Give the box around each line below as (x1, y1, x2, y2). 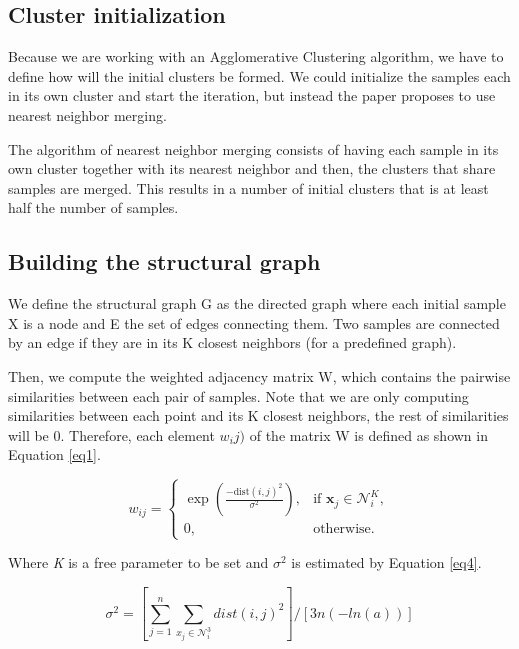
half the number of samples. (8, 197, 179, 218)
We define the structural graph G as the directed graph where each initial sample (8, 293, 506, 314)
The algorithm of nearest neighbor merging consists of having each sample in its (8, 138, 499, 159)
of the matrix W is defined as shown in (249, 424, 488, 445)
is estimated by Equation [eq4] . (291, 552, 482, 573)
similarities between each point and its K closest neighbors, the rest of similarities (8, 405, 509, 426)
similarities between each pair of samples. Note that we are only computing (8, 385, 469, 406)
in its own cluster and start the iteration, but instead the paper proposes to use (8, 85, 496, 106)
